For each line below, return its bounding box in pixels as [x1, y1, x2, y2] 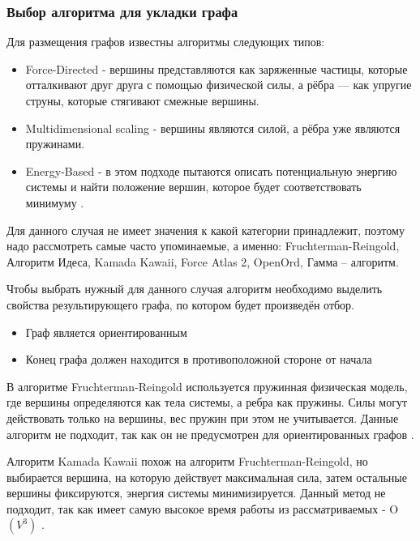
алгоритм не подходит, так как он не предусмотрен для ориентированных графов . [6, 425, 414, 442]
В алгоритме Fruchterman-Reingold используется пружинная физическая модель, [6, 377, 408, 394]
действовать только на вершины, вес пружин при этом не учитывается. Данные [6, 409, 399, 426]
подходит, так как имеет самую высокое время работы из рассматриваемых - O [6, 500, 399, 517]
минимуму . [25, 194, 84, 211]
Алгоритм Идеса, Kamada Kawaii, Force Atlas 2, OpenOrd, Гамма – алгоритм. [6, 253, 399, 270]
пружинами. [25, 135, 85, 152]
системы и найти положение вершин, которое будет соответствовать [25, 178, 362, 195]
